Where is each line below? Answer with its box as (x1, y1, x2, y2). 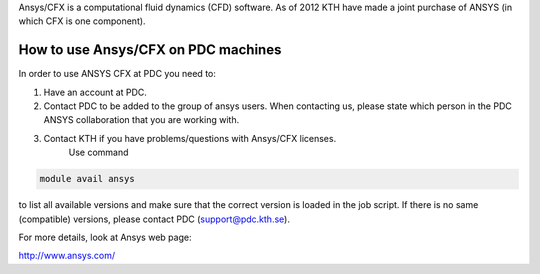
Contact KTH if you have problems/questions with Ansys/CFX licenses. (43, 132, 337, 144)
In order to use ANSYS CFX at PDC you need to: (18, 68, 217, 80)
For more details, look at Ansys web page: (18, 231, 192, 243)
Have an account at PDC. (43, 86, 147, 98)
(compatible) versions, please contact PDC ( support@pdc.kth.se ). (18, 213, 290, 225)
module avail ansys (39, 173, 135, 185)
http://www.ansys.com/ (18, 250, 116, 262)
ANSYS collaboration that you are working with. (43, 114, 240, 126)
